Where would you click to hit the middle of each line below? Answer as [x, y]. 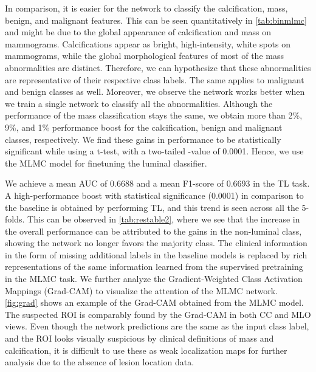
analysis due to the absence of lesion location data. [100, 362]
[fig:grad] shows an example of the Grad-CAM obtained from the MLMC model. [154, 302]
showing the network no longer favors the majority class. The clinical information [156, 243]
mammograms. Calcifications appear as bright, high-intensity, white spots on [148, 43]
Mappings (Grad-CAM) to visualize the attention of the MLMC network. [141, 290]
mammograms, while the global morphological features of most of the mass [144, 56]
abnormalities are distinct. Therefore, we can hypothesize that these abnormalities [158, 67]
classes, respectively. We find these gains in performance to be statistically [143, 139]
